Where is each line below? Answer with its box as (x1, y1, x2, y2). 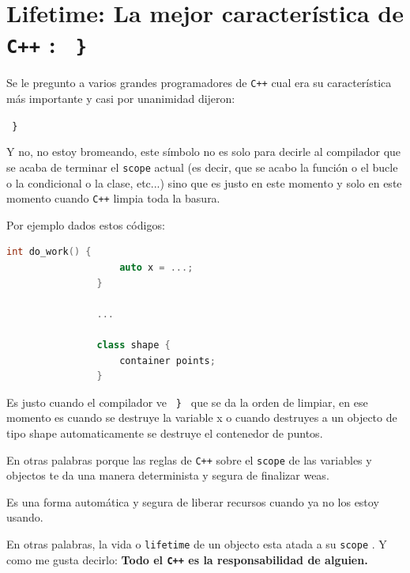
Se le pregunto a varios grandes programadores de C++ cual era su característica (6, 74, 392, 91)
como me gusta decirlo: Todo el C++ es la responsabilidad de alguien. (6, 551, 368, 567)
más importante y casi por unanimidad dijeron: (6, 90, 235, 107)
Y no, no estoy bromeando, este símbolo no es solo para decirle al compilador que (6, 143, 401, 160)
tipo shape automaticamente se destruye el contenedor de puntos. (6, 425, 323, 442)
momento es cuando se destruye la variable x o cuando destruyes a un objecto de (6, 409, 397, 426)
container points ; (119, 355, 216, 366)
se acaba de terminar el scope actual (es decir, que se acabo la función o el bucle (6, 158, 398, 175)
